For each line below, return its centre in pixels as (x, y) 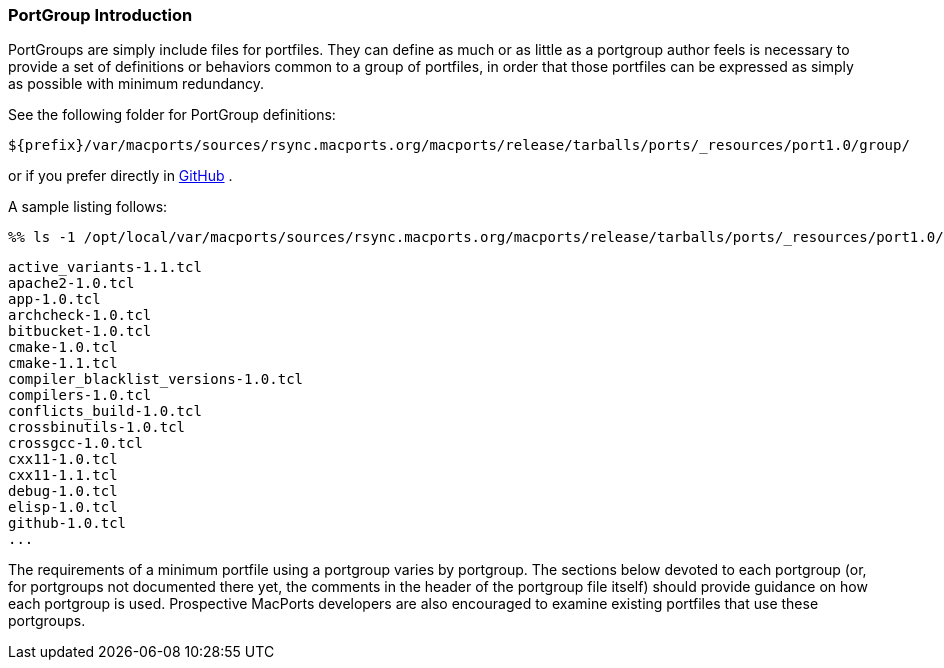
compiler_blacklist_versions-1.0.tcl (156, 379)
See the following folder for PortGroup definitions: (172, 115)
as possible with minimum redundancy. (136, 84)
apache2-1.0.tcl (71, 283)
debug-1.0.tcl (63, 491)
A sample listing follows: (88, 207)
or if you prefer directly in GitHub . (120, 176)
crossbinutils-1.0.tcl (97, 427)
